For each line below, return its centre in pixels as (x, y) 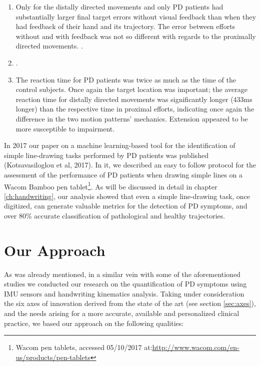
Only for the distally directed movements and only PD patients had (119, 6)
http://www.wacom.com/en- (196, 347)
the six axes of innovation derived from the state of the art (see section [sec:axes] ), (130, 303)
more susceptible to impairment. (65, 128)
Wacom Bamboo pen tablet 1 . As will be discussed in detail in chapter (111, 185)
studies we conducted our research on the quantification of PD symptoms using (125, 284)
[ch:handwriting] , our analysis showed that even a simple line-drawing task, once (127, 196)
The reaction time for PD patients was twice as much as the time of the (126, 79)
